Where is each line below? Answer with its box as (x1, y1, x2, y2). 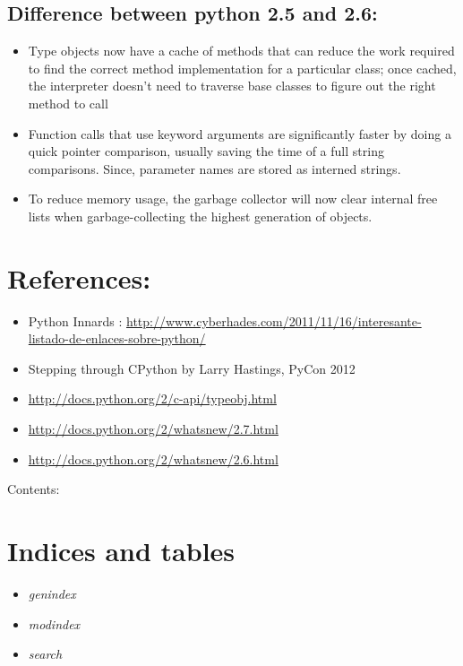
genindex (28, 584, 76, 602)
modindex (28, 614, 81, 633)
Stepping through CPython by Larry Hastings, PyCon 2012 (28, 359, 356, 377)
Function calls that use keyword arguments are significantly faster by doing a (28, 124, 451, 143)
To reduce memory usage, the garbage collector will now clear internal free (28, 189, 438, 208)
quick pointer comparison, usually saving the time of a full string (28, 142, 384, 160)
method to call (28, 93, 108, 112)
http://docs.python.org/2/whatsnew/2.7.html (28, 419, 279, 438)
